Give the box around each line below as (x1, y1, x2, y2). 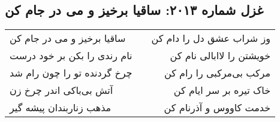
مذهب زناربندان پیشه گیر (10, 100, 112, 115)
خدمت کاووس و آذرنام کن (164, 100, 271, 115)
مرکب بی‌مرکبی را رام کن (164, 66, 271, 80)
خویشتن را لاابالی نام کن (170, 48, 271, 63)
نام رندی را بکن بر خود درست (10, 48, 133, 63)
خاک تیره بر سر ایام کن (173, 83, 271, 97)
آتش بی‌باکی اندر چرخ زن (10, 83, 113, 97)
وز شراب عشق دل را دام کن (151, 31, 271, 45)
